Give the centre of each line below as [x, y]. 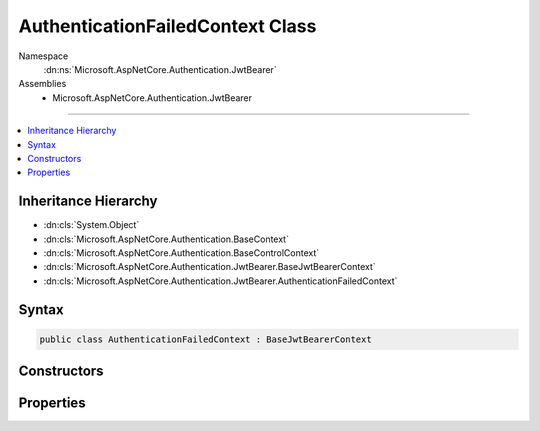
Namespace [43, 56]
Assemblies [42, 84]
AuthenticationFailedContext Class [167, 26]
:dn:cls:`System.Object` [91, 225]
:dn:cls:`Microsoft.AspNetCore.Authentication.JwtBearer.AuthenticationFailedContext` [220, 281]
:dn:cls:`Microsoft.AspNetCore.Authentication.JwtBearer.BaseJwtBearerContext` [210, 267]
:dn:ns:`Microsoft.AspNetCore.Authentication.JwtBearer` [160, 69]
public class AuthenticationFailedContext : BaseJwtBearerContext [205, 339]
